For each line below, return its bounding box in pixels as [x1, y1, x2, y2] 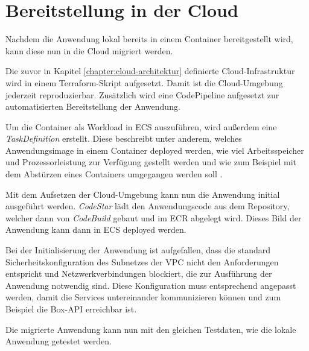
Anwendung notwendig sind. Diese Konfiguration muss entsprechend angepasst [5, 279, 296, 291]
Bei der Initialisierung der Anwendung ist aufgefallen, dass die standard [5, 244, 271, 256]
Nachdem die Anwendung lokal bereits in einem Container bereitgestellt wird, [5, 33, 293, 45]
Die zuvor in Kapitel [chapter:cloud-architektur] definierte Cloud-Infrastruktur [5, 65, 295, 77]
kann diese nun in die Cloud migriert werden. [5, 44, 173, 57]
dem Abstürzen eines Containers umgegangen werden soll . [5, 168, 223, 180]
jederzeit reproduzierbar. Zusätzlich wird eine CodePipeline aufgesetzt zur [5, 88, 279, 101]
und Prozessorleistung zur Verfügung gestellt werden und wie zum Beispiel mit [5, 156, 297, 168]
